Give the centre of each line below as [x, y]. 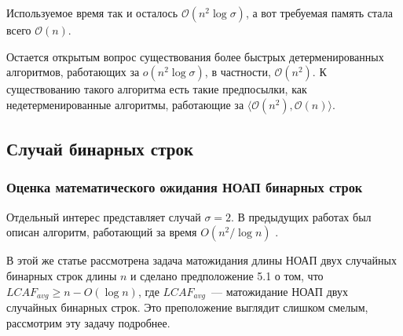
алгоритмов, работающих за [73, 72]
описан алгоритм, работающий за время [102, 232]
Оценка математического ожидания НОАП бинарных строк [185, 187]
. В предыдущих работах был [301, 216]
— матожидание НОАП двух [280, 291]
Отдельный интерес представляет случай [104, 216]
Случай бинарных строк [100, 149]
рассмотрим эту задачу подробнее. [88, 322]
